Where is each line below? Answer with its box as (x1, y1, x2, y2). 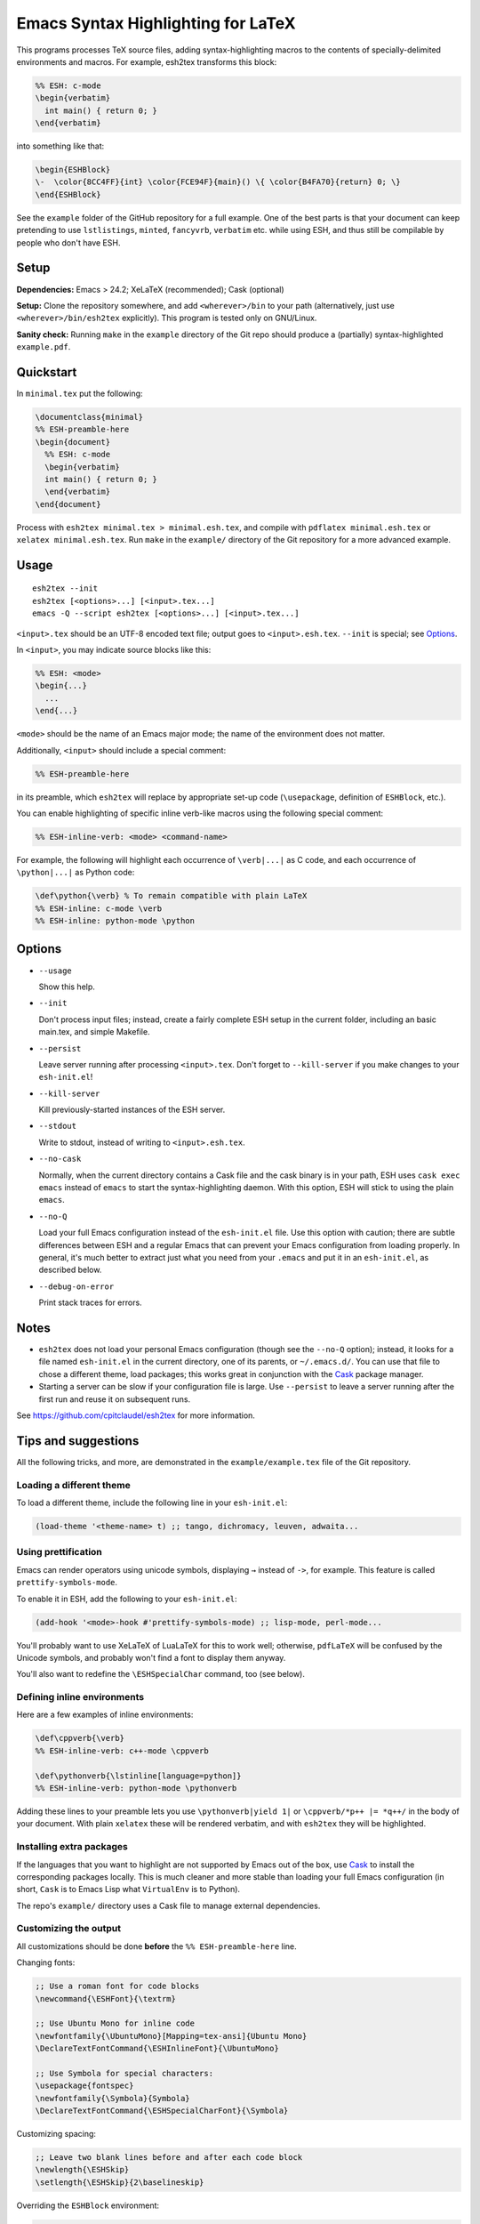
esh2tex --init (32, 584, 99, 593)
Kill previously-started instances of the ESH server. (38, 1104, 226, 1116)
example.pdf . (16, 342, 71, 352)
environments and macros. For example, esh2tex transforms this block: (16, 56, 277, 67)
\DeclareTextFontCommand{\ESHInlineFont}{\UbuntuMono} (35, 2043, 279, 2054)
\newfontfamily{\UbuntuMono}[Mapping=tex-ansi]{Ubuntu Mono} (35, 2031, 308, 2041)
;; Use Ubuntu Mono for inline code (35, 2019, 196, 2028)
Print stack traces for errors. (38, 1297, 142, 1308)
